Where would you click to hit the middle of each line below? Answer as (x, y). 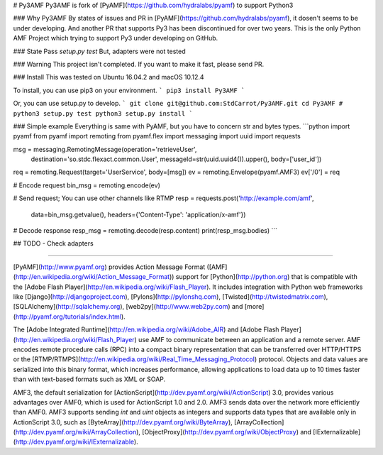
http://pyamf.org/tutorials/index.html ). (70, 317)
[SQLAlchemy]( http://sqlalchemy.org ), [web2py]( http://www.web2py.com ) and (128, 307)
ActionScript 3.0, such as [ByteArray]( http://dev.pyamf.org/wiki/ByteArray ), (123, 422)
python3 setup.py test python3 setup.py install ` (103, 113)
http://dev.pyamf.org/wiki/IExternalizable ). (77, 442)
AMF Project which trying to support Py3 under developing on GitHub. (116, 38)
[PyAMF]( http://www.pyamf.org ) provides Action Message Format (109, 267)
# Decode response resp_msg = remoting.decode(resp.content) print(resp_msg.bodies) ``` (145, 231)
